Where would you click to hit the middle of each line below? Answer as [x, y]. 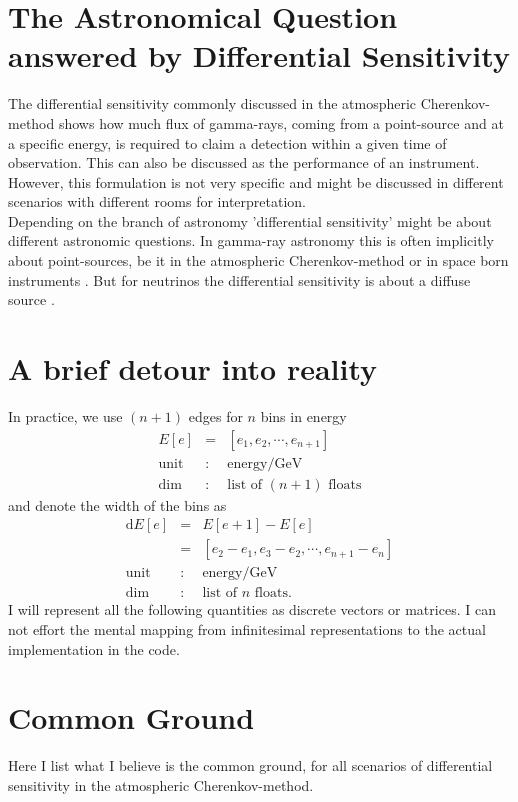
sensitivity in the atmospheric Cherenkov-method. [161, 784]
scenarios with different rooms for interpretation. [157, 201]
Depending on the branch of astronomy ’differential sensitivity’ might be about [250, 220]
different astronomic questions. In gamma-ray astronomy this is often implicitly [251, 240]
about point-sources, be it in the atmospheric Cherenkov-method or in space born [258, 260]
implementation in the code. [94, 648]
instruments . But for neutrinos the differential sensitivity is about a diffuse [239, 279]
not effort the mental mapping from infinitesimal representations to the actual [247, 628]
